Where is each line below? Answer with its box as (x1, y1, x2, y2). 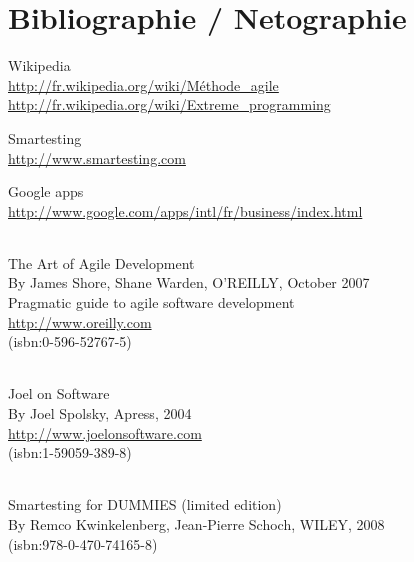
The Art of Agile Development (8, 252, 195, 273)
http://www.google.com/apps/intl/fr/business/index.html (8, 200, 363, 221)
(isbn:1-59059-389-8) (8, 442, 132, 463)
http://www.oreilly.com (8, 311, 152, 332)
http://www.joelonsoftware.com (8, 422, 202, 443)
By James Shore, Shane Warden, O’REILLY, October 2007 (8, 272, 370, 293)
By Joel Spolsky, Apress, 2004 (8, 403, 192, 424)
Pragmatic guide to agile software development (8, 292, 295, 313)
